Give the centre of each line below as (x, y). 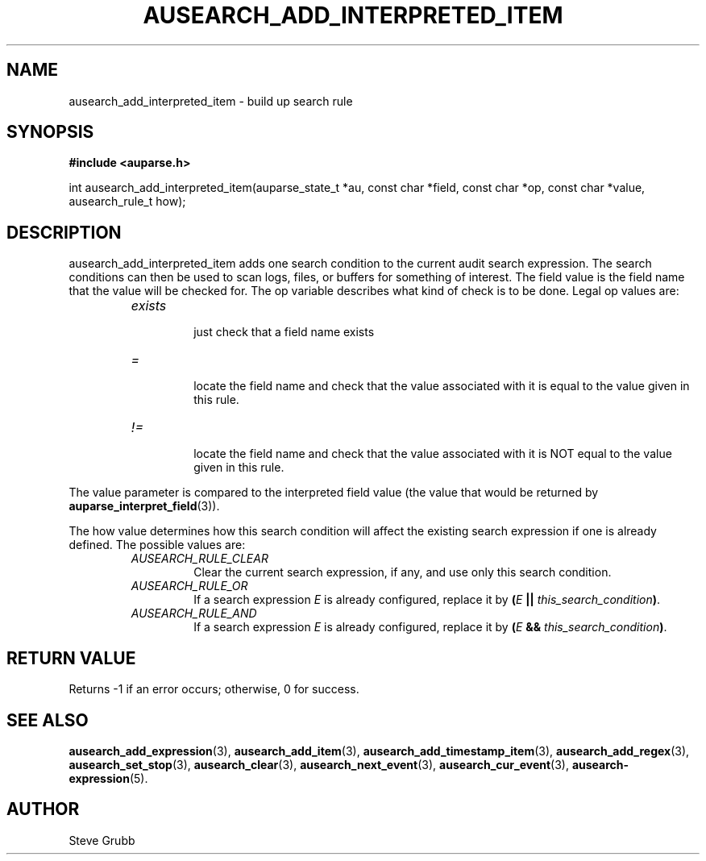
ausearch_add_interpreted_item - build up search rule (211, 101)
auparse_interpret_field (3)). (144, 506)
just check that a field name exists (284, 332)
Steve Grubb (102, 840)
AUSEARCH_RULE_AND (194, 614)
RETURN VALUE (71, 658)
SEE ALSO (48, 720)
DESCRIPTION (64, 232)
